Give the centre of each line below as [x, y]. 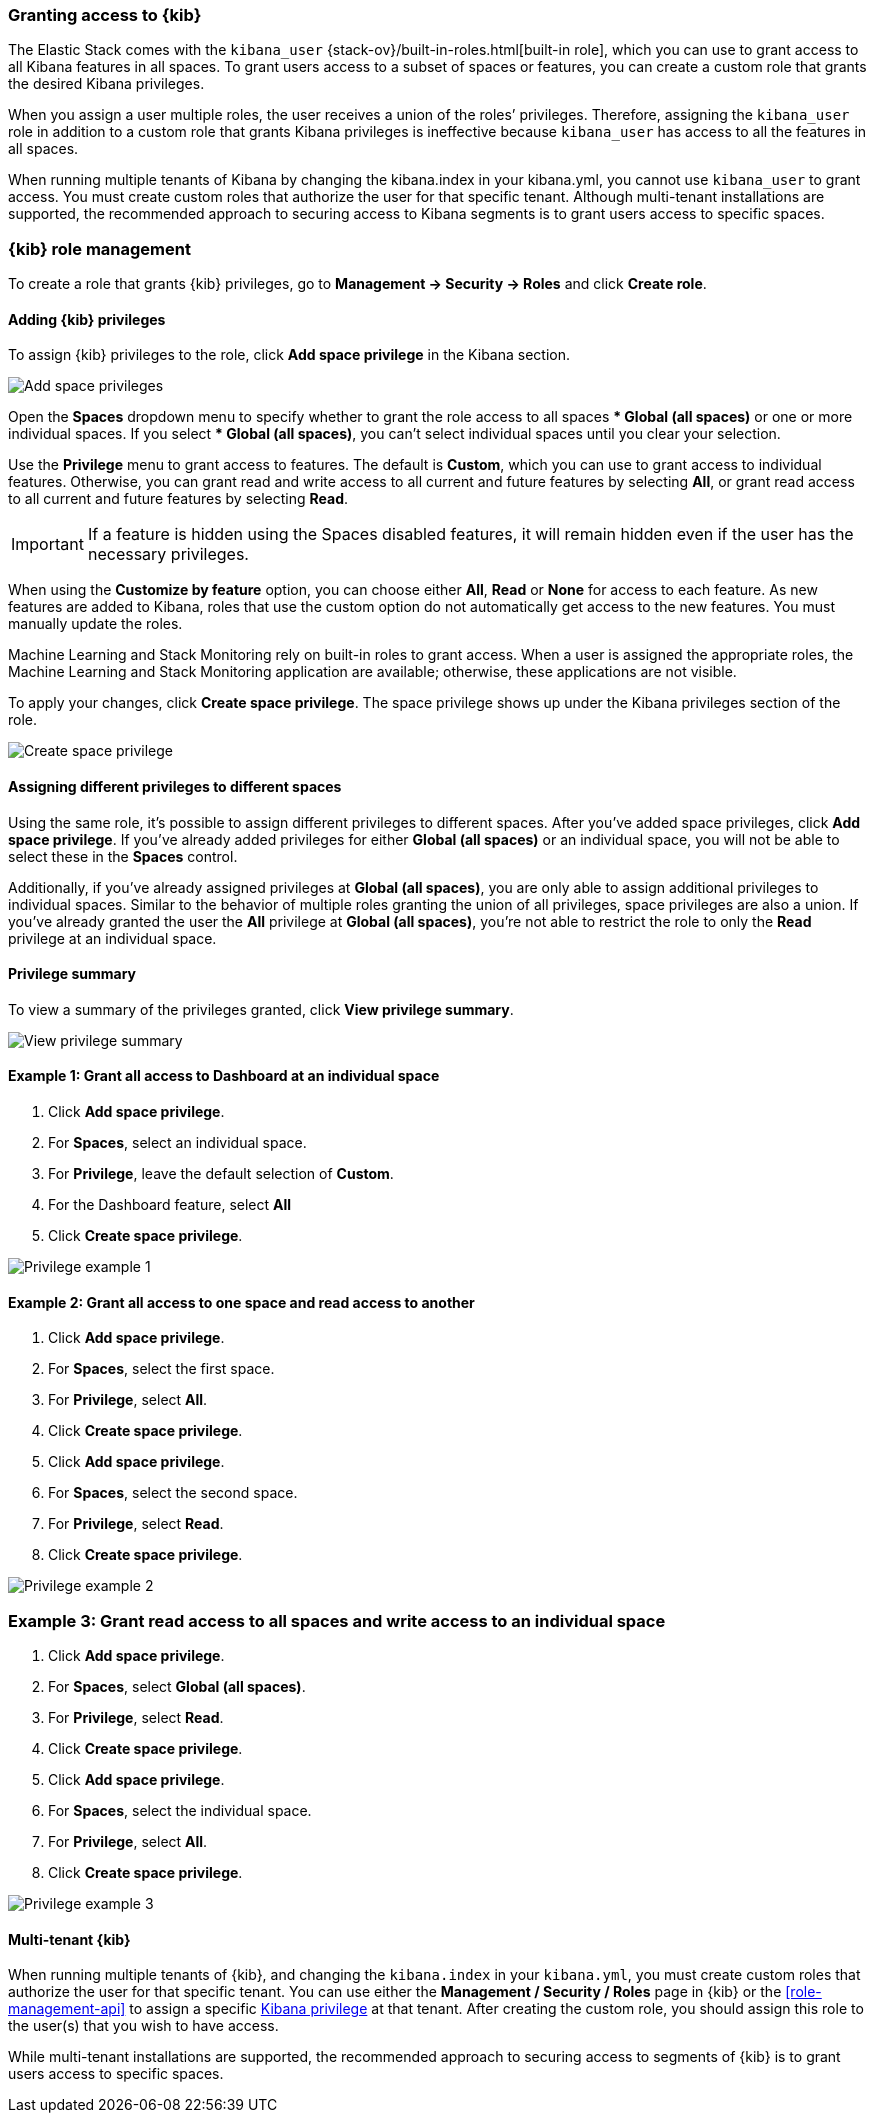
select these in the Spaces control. [123, 856]
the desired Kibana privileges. [106, 84]
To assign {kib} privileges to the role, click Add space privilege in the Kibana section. [289, 355]
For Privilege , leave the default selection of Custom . [221, 1173]
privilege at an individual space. [112, 938]
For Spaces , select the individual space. [180, 1810]
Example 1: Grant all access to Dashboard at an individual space [224, 1076]
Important [47, 544]
